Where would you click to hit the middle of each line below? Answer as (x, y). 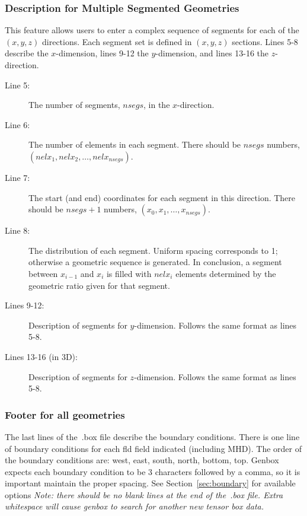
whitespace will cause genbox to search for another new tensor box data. (134, 506)
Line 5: (17, 85)
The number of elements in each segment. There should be (135, 144)
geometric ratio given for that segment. (99, 285)
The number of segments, (74, 105)
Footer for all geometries (65, 414)
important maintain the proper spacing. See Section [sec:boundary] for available (150, 483)
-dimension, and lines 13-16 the (212, 53)
